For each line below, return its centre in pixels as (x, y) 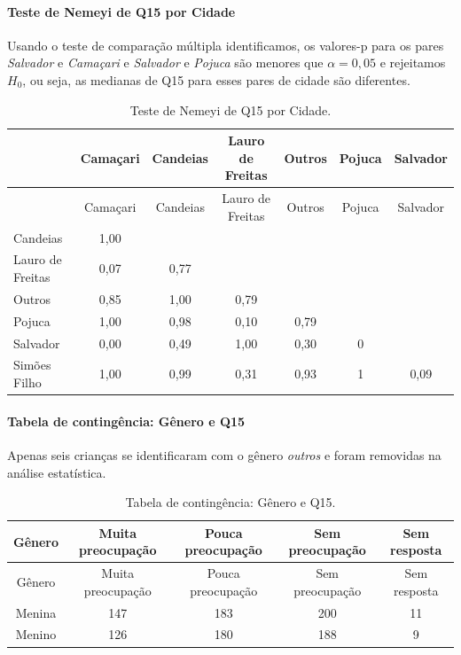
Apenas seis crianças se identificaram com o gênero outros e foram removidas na (224, 454)
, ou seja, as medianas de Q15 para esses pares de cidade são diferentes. (216, 79)
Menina (36, 612)
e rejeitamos (413, 62)
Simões (32, 365)
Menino (36, 634)
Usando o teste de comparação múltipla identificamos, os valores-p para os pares (226, 45)
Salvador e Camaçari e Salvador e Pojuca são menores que (165, 62)
